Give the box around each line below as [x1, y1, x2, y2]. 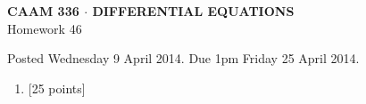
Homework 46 [7, 19, 82, 37]
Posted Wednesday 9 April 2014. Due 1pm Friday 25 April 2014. [7, 49, 360, 68]
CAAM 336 [7, 2, 79, 20]
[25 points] [28, 78, 86, 97]
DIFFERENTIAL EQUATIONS [92, 2, 295, 20]
